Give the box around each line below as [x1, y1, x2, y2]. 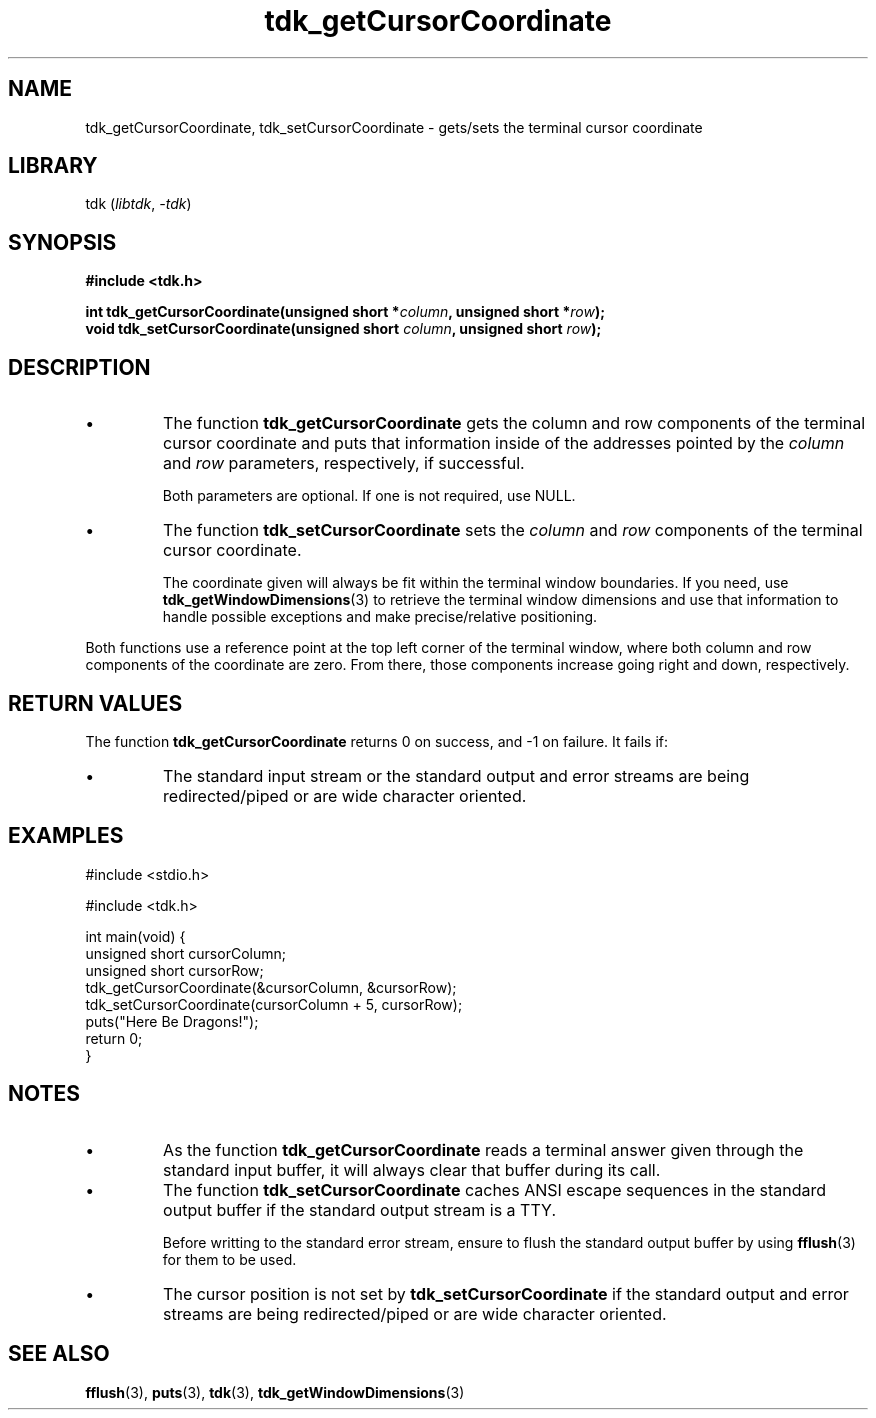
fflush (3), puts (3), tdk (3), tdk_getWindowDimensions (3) [85, 1383, 465, 1401]
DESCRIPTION [8, 354, 151, 380]
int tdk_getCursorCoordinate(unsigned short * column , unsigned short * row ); [85, 303, 606, 321]
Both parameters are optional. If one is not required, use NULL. [162, 487, 576, 505]
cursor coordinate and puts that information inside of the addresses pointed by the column [163, 433, 845, 454]
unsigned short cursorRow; [85, 961, 264, 979]
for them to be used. [162, 1250, 297, 1268]
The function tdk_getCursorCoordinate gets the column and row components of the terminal [163, 413, 866, 434]
